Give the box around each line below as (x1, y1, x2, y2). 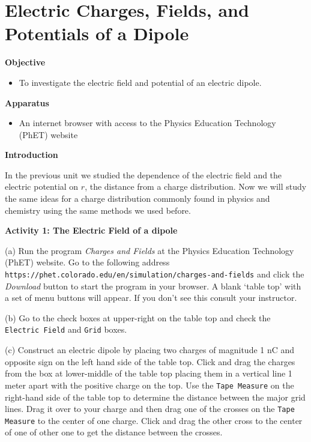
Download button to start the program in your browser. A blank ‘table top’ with (5, 279, 301, 292)
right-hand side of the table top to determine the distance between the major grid (5, 390, 306, 403)
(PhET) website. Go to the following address (5, 256, 170, 268)
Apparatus (5, 96, 49, 109)
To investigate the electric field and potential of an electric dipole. (19, 76, 262, 88)
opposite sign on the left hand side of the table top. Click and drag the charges (5, 355, 295, 368)
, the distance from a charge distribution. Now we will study (85, 180, 307, 193)
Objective (5, 56, 46, 68)
